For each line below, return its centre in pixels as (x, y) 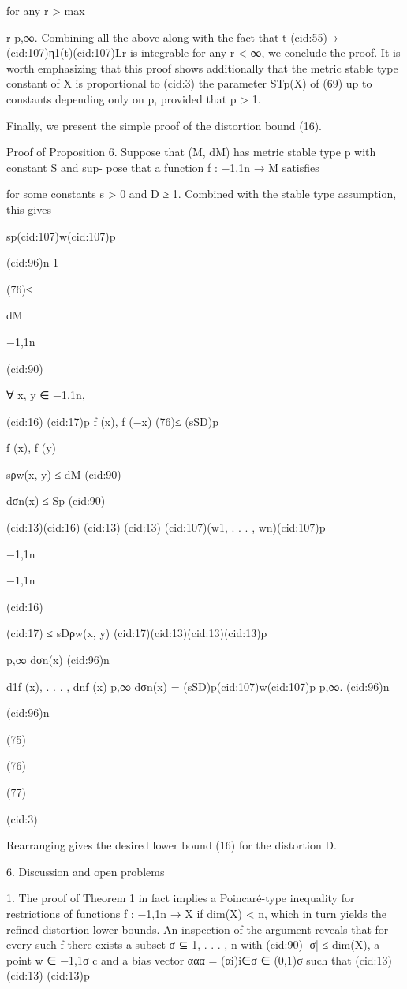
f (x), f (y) (32, 448)
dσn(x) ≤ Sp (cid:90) (56, 500)
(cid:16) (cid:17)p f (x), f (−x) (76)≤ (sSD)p (112, 421)
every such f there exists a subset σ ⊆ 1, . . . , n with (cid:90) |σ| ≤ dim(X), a (193, 944)
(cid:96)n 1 (33, 262)
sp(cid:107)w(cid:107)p (61, 235)
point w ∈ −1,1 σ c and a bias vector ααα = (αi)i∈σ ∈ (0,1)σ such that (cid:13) (199, 959)
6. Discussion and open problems (86, 871)
